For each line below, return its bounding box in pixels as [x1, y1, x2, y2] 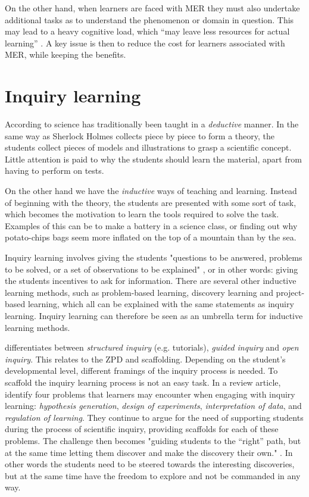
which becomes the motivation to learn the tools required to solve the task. [5, 208, 279, 220]
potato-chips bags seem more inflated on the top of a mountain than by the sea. [5, 231, 296, 243]
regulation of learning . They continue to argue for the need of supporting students [5, 411, 304, 423]
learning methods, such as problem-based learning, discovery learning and [5, 286, 273, 298]
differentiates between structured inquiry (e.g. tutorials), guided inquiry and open [5, 341, 299, 354]
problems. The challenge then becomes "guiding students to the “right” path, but [5, 434, 301, 446]
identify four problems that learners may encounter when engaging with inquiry [5, 387, 295, 400]
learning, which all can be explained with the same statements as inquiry [27, 298, 294, 310]
